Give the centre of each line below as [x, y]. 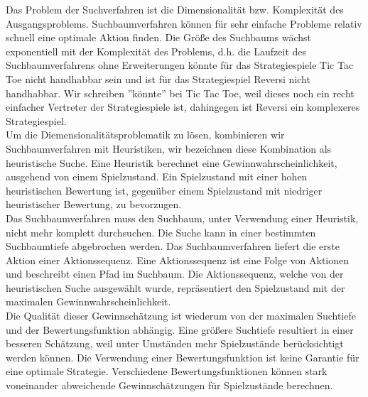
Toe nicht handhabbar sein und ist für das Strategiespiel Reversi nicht [158, 78]
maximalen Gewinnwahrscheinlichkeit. [88, 301]
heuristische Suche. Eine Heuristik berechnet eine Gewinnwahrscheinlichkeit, [172, 162]
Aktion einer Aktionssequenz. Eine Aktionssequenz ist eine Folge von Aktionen [178, 260]
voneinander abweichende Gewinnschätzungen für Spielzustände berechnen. [169, 385]
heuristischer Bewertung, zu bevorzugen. [94, 204]
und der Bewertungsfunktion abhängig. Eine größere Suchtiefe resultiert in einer [180, 329]
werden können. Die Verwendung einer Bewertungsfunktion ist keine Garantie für [183, 357]
